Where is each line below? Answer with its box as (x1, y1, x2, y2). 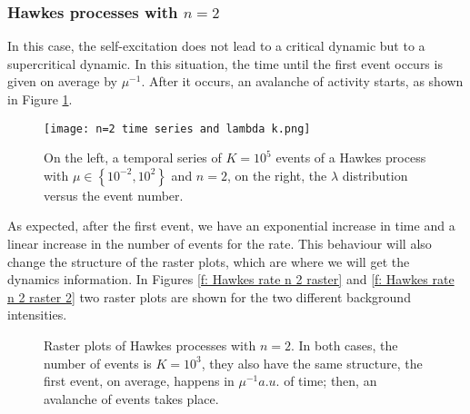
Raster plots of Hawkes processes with (44, 336, 256, 354)
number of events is (44, 353, 152, 372)
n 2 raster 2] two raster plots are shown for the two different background (7, 287, 411, 306)
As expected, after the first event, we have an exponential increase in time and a (7, 216, 455, 235)
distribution (342, 165, 408, 184)
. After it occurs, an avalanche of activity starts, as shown (141, 72, 464, 91)
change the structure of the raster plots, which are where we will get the (7, 251, 410, 271)
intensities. (7, 305, 67, 324)
